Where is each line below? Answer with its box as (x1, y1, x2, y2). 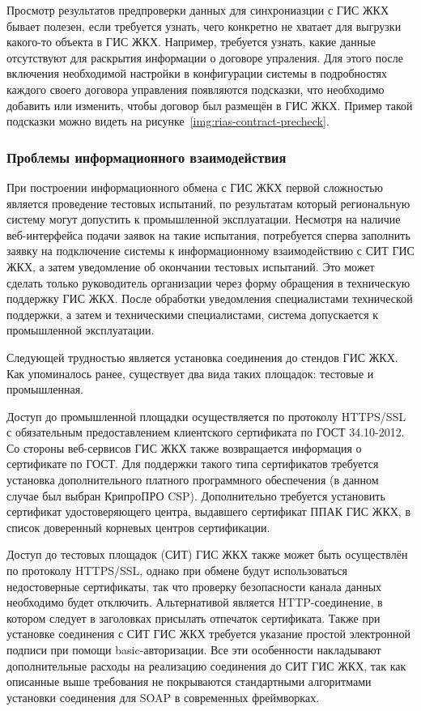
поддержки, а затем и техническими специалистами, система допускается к (6, 305, 379, 322)
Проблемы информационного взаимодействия (6, 147, 287, 167)
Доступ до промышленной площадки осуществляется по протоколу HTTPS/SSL (6, 407, 406, 424)
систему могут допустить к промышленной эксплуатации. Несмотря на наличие (6, 211, 401, 228)
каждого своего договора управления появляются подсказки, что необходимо (6, 80, 385, 97)
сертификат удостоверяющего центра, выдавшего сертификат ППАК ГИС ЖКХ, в (6, 503, 411, 520)
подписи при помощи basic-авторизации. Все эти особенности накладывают (6, 641, 381, 658)
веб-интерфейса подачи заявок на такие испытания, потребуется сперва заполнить (6, 226, 410, 243)
